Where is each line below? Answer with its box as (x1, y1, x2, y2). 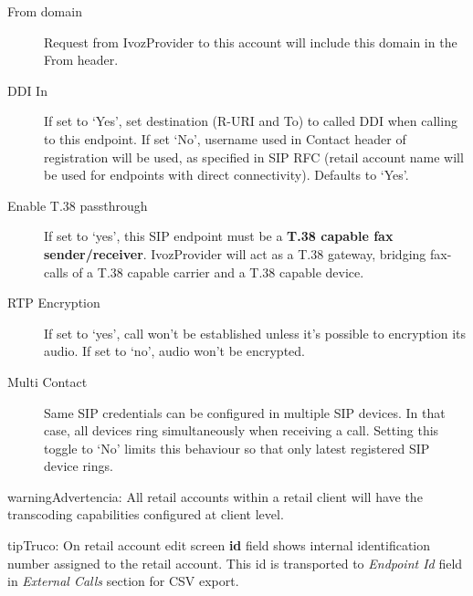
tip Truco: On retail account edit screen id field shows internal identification (7, 536, 431, 555)
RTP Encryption (7, 293, 100, 312)
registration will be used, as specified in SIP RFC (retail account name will (44, 147, 464, 166)
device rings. (44, 456, 113, 476)
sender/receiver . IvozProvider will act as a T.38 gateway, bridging (44, 244, 426, 263)
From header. (44, 50, 119, 69)
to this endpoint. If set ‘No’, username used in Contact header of (44, 129, 406, 148)
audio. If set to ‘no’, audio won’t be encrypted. (44, 341, 305, 361)
